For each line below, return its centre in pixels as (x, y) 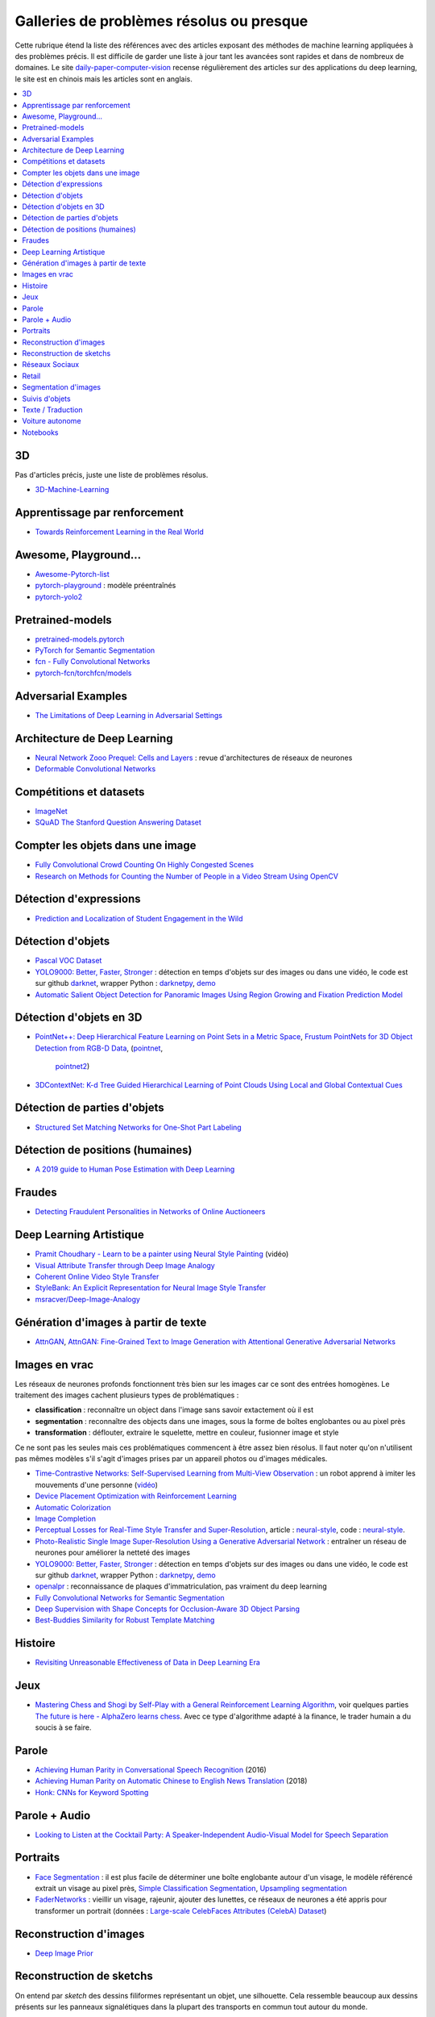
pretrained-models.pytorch (80, 639)
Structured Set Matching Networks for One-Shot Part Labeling (138, 1127)
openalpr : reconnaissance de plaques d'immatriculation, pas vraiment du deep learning (181, 1586)
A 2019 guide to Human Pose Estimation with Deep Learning (135, 1169)
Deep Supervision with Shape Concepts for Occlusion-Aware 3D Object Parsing (167, 1609)
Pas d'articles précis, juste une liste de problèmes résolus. (112, 474)
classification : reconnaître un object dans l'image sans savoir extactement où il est (174, 1410)
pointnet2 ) (72, 1067)
